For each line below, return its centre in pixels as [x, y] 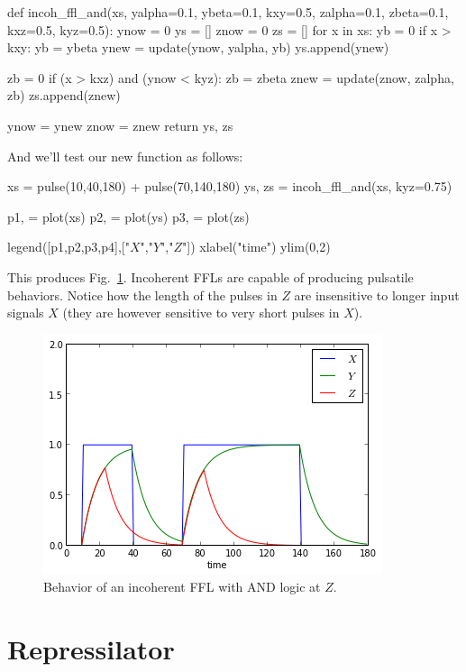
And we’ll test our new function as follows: [125, 156]
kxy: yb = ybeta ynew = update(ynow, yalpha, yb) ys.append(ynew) [198, 47]
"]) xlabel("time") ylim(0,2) [256, 247]
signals [26, 313]
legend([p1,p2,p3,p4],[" [69, 247]
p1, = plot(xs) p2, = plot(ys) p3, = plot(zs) [128, 216]
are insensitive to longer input [377, 295]
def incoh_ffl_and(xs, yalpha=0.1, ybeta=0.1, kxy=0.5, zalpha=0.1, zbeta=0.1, [228, 12]
